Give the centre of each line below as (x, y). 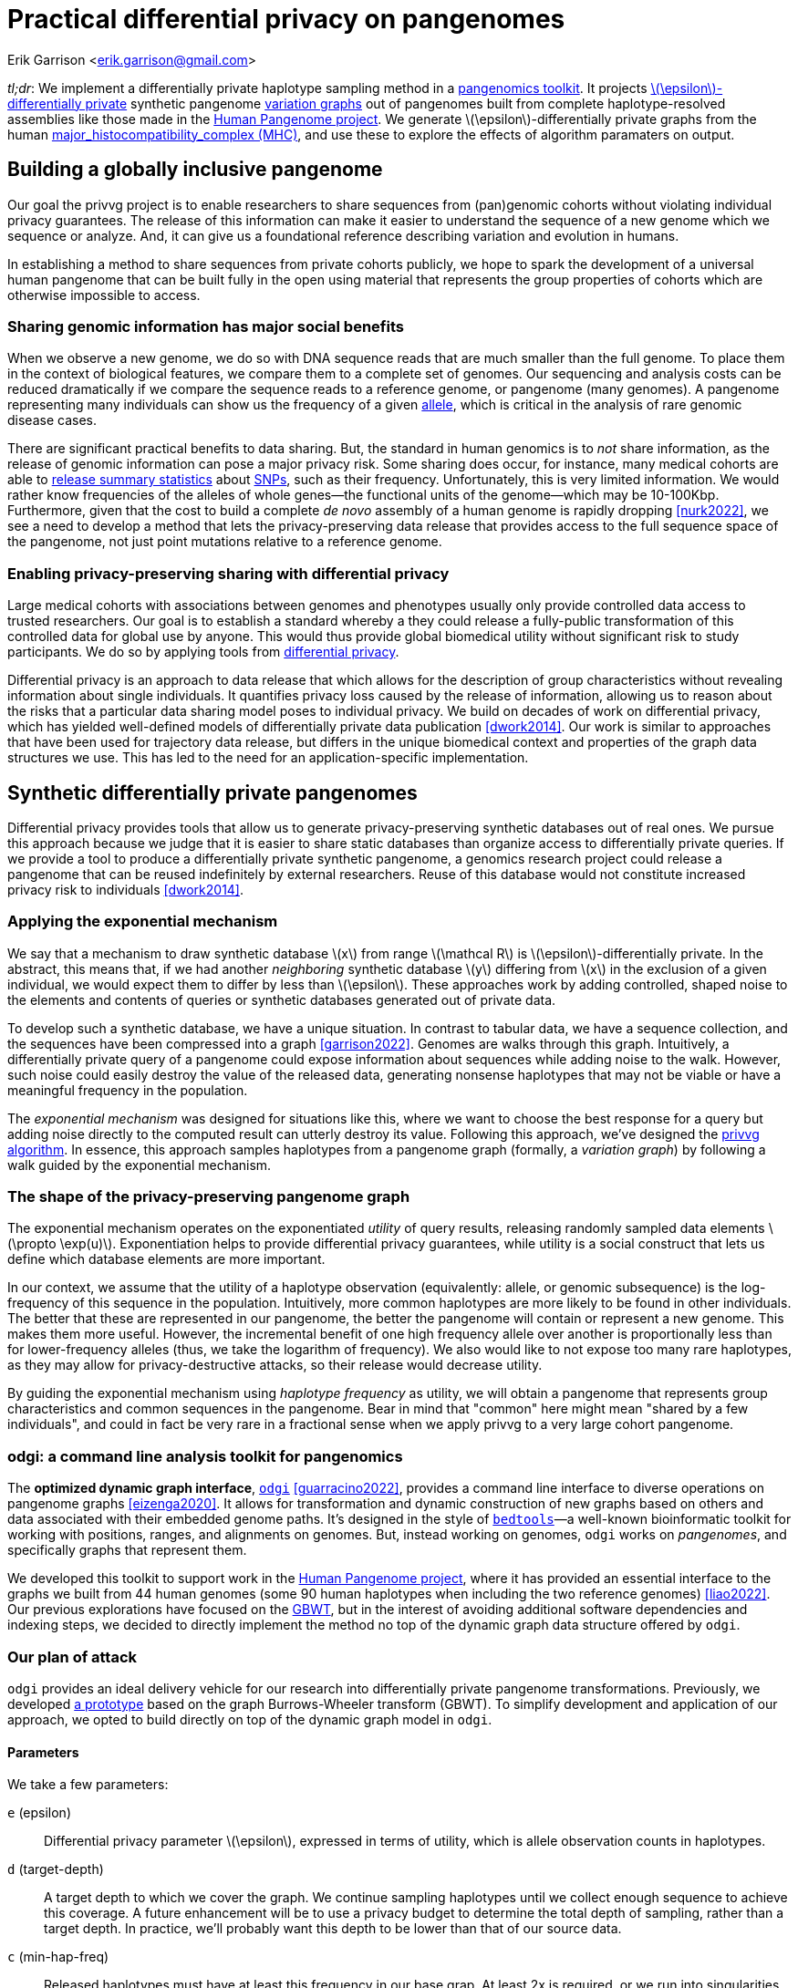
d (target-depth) (56, 1869)
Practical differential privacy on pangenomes (286, 19)
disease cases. (52, 420)
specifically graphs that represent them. (127, 1550)
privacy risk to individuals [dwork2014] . (126, 889)
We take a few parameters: (88, 1785)
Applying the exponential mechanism (143, 922)
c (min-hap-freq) (58, 1957)
